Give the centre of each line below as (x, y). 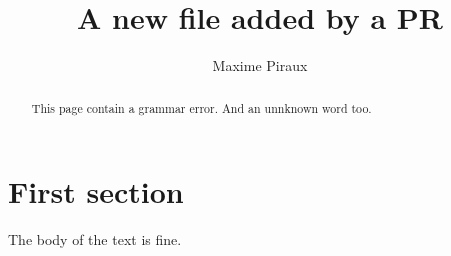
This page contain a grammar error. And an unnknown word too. (201, 107)
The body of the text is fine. (95, 239)
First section (96, 191)
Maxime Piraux (260, 65)
